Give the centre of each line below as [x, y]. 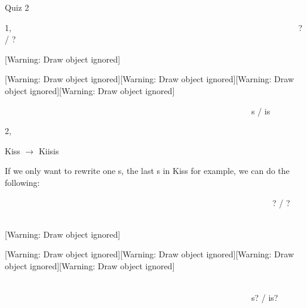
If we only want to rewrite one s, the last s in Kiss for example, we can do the [147, 171]
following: [22, 182]
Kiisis [49, 150]
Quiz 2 [17, 7]
